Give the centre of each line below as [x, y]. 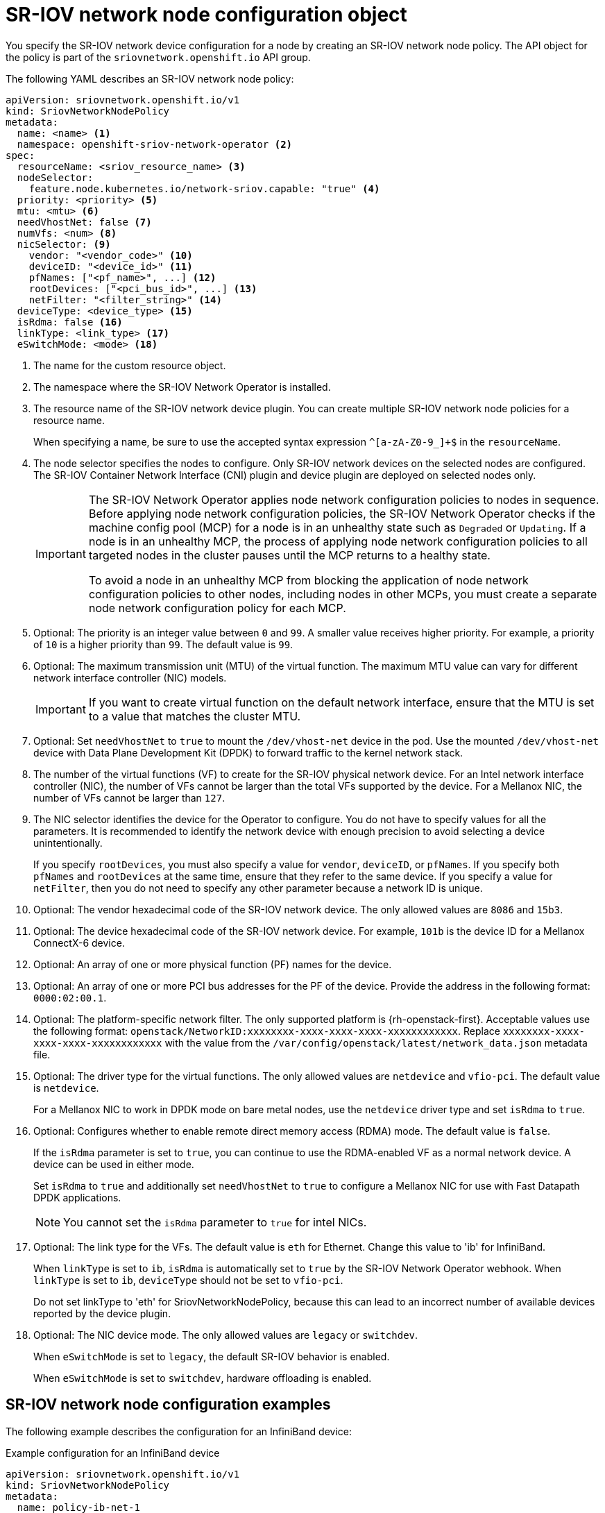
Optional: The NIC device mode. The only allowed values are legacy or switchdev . [226, 1335]
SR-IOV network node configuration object [206, 15]
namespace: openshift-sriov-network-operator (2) [155, 144]
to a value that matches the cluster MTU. [195, 716]
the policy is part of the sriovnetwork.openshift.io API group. [158, 57]
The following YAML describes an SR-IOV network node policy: [150, 78]
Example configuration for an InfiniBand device [113, 1453]
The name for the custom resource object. [130, 365]
